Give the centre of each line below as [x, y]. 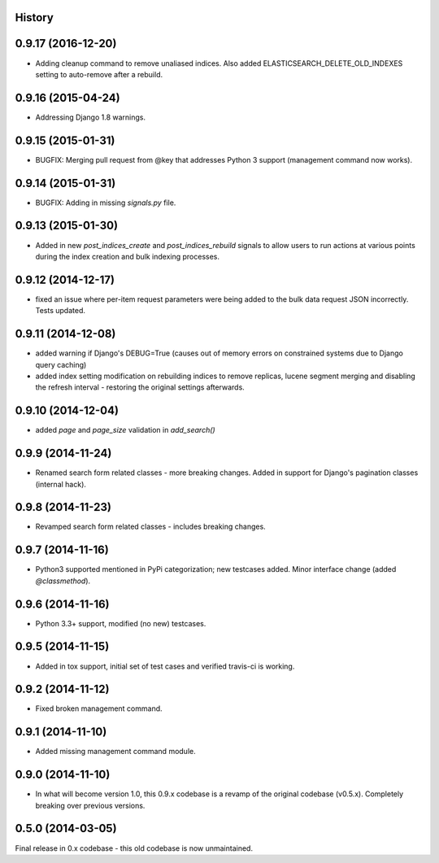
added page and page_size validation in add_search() [125, 430]
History [35, 17]
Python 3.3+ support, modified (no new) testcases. [121, 623]
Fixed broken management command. [99, 708]
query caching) [61, 364]
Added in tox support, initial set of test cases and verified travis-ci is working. [165, 666]
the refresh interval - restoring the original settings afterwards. [140, 387]
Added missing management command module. [115, 752]
